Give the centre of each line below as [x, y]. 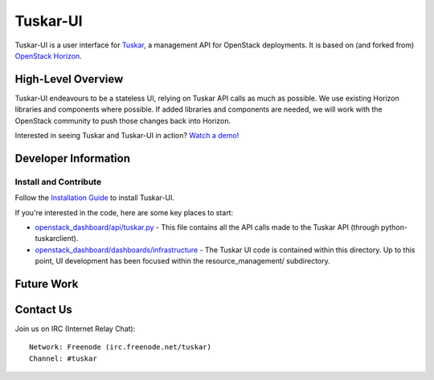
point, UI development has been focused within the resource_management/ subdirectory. [183, 261]
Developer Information [73, 158]
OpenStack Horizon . [48, 55]
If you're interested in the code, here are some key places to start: [124, 212]
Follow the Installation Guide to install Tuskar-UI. [94, 198]
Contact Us [43, 309]
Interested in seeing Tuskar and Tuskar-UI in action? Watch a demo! [127, 136]
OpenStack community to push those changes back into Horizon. [123, 121]
